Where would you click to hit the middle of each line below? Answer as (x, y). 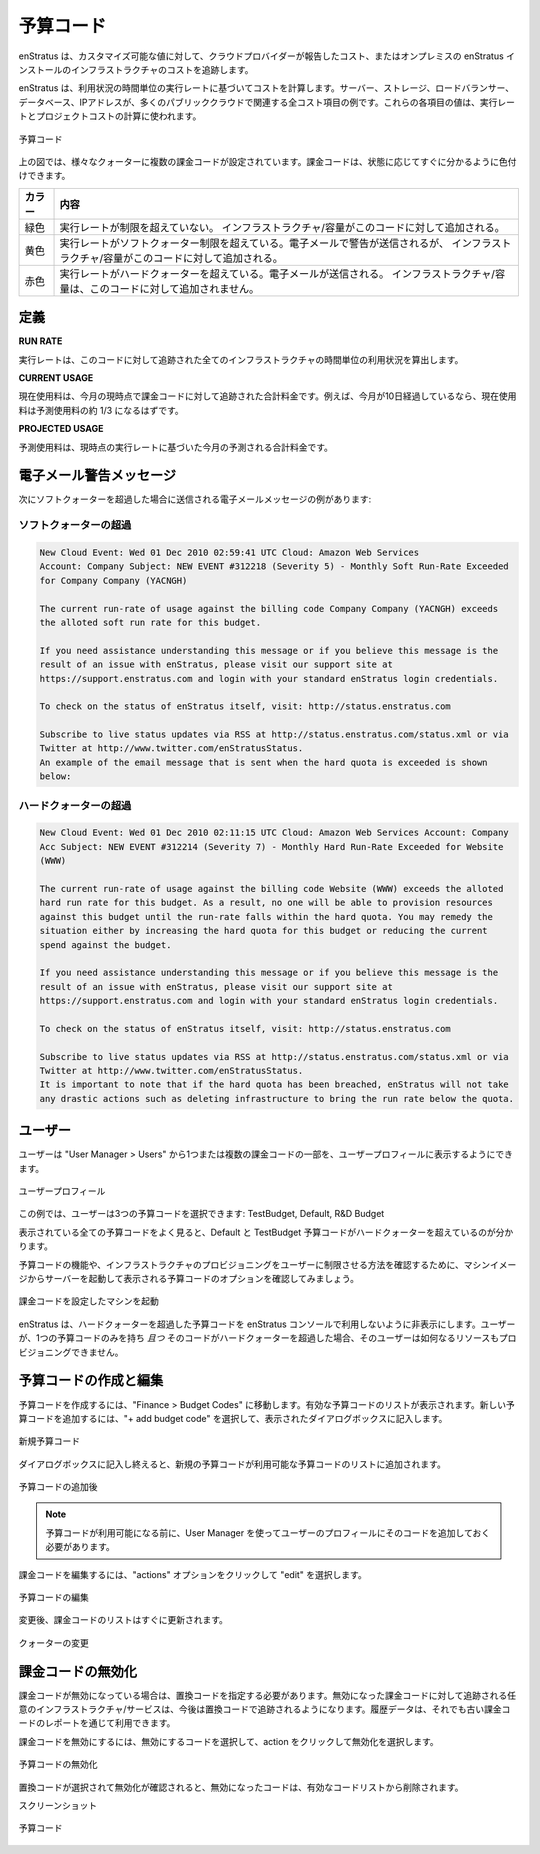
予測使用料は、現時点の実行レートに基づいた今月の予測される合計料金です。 (176, 447)
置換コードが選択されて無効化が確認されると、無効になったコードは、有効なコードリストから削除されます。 (241, 1787)
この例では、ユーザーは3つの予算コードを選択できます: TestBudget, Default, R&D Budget (201, 1214)
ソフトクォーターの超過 (75, 525)
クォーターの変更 (53, 1642)
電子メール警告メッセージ (97, 475)
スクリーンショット (58, 1806)
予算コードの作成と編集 (91, 1380)
